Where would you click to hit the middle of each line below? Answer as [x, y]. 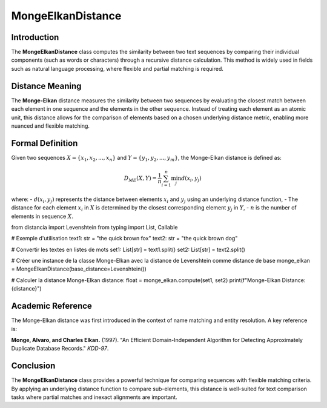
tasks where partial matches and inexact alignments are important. [94, 397]
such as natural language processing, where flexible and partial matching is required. [117, 68]
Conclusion [33, 366]
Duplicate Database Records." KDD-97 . [60, 349]
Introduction [35, 37]
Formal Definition [45, 143]
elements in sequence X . [42, 216]
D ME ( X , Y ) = [140, 179]
